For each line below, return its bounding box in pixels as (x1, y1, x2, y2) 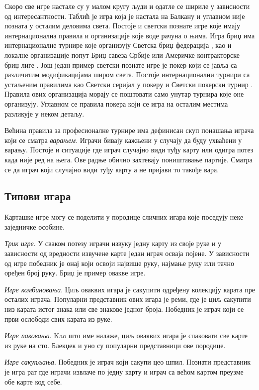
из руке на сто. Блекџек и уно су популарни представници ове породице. (4, 340, 226, 350)
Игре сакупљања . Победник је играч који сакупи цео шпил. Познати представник (4, 357, 251, 367)
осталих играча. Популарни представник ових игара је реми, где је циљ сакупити (4, 294, 251, 304)
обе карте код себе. (4, 376, 62, 387)
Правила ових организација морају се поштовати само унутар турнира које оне (4, 89, 244, 99)
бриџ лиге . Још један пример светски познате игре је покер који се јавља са (4, 59, 237, 70)
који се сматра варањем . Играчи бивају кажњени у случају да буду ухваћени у (4, 134, 242, 145)
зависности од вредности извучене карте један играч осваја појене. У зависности (4, 248, 250, 259)
